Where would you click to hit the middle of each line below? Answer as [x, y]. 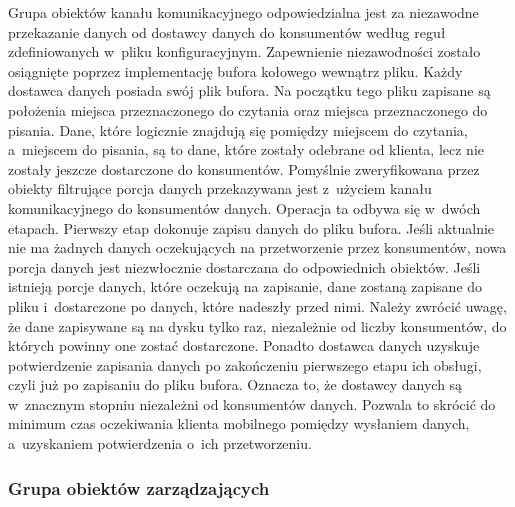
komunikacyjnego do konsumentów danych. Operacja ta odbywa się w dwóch [244, 207]
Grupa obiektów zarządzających [139, 487]
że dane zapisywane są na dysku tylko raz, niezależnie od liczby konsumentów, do [257, 325]
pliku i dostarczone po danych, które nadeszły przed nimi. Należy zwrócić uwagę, [257, 305]
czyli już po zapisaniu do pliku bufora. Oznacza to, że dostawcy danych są [235, 384]
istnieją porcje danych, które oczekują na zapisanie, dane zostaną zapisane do [245, 286]
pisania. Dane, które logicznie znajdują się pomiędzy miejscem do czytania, [238, 129]
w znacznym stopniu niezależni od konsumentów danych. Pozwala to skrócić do [252, 403]
